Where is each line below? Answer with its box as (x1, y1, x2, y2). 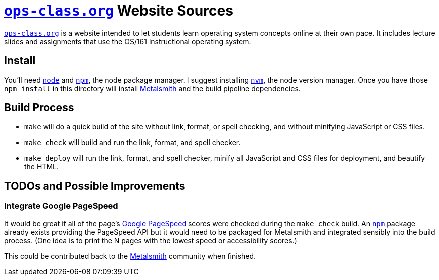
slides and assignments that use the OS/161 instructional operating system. (4, 37, 251, 46)
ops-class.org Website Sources (4, 2, 233, 19)
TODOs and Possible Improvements (4, 179, 185, 192)
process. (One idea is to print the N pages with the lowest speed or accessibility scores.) (4, 236, 297, 245)
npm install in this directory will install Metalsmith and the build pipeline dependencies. (4, 84, 301, 93)
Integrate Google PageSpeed (4, 201, 118, 211)
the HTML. (24, 162, 59, 171)
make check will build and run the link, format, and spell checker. (24, 138, 241, 147)
